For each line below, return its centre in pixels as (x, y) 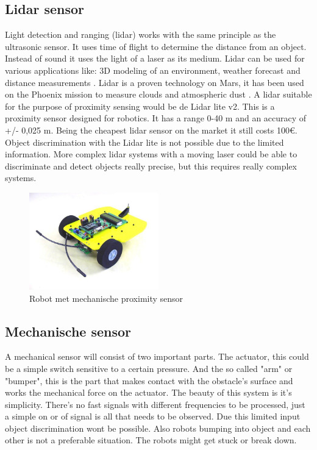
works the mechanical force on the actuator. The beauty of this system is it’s (148, 392)
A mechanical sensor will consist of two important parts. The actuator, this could (157, 356)
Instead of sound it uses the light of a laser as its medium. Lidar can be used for (155, 58)
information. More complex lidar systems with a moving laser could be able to (151, 154)
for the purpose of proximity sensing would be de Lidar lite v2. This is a (140, 106)
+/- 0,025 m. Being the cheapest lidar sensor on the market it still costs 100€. (151, 130)
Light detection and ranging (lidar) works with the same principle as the (141, 34)
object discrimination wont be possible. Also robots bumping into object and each (158, 428)
